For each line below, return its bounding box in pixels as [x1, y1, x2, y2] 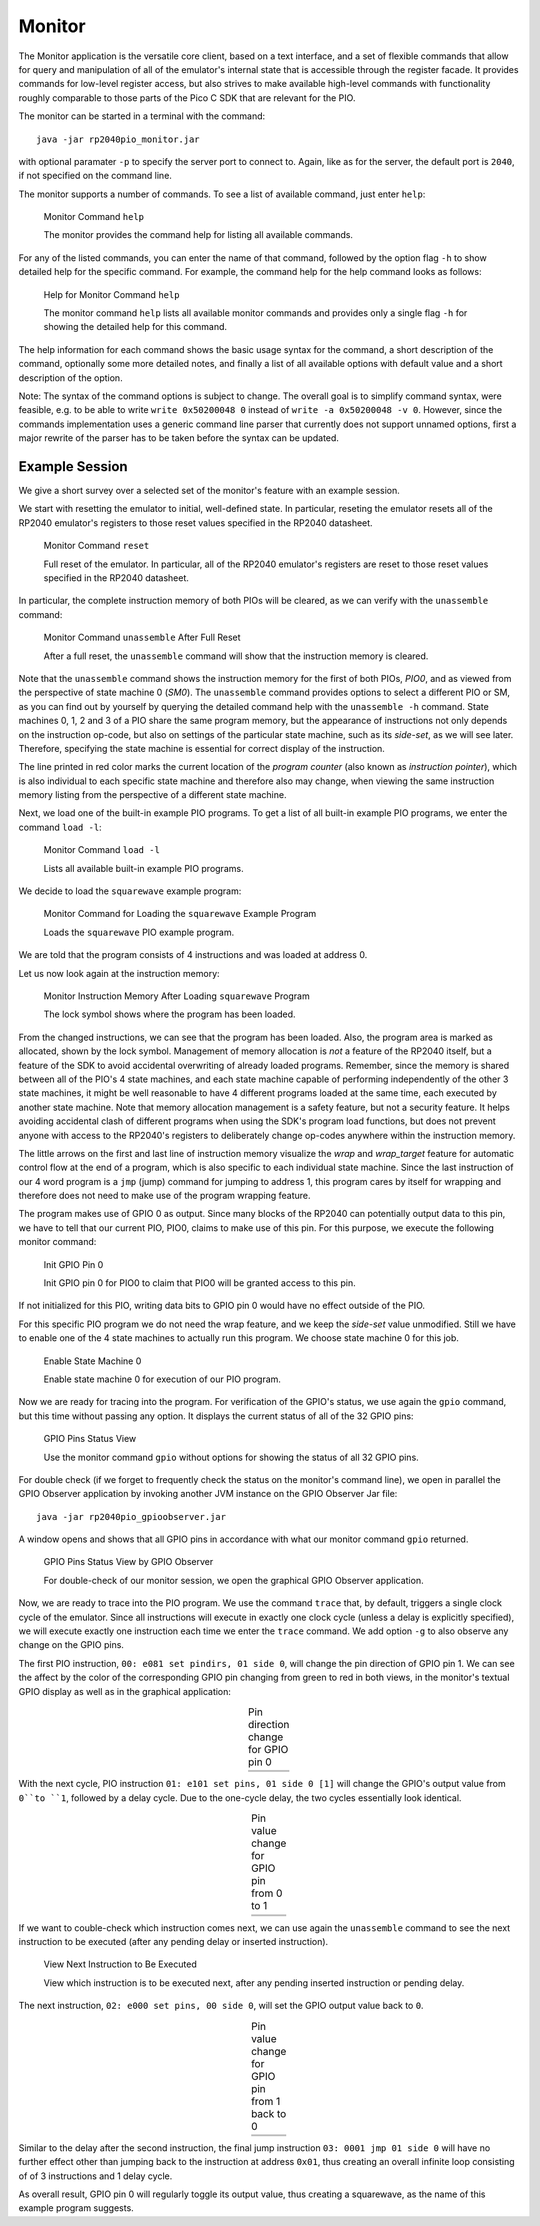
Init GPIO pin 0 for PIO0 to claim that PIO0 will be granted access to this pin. [43, 1277, 356, 1289]
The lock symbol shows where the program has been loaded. [43, 1008, 296, 1020]
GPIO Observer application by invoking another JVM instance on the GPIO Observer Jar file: [18, 1488, 398, 1500]
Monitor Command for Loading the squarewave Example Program [43, 908, 317, 920]
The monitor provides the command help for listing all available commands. [43, 229, 354, 241]
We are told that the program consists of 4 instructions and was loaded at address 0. [18, 949, 368, 961]
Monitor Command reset [43, 540, 150, 552]
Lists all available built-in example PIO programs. [43, 862, 244, 874]
